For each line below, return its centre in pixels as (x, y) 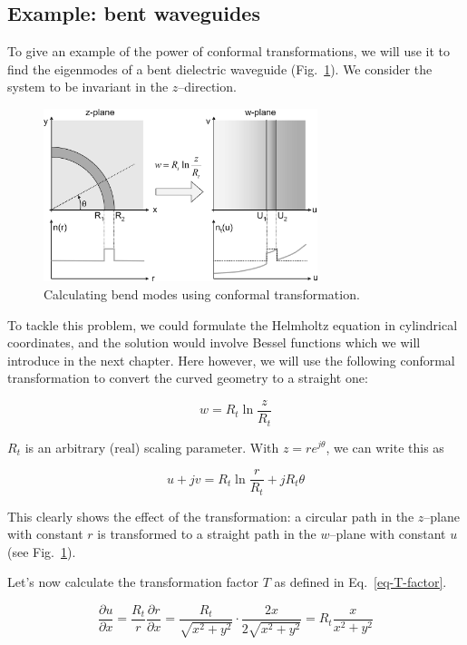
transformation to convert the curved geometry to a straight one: (188, 378)
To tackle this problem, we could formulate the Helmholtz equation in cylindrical (233, 324)
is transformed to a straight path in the (207, 534)
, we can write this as (385, 447)
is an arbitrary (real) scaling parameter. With (152, 447)
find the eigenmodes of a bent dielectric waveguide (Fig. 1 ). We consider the (220, 68)
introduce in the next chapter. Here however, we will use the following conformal (231, 360)
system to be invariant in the (88, 87)
